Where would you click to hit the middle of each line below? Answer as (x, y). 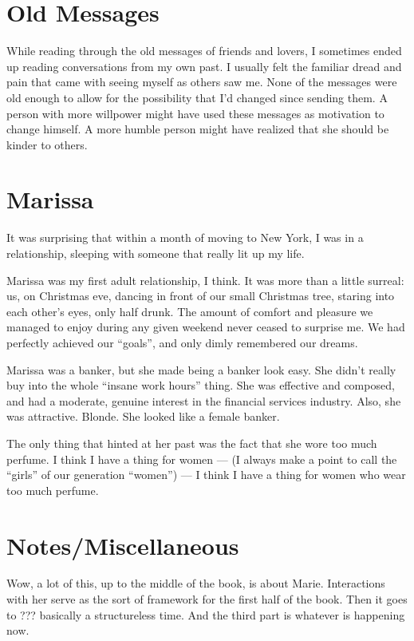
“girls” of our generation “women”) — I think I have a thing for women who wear (206, 475)
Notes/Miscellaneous (123, 545)
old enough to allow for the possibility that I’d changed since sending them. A (197, 97)
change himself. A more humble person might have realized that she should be (198, 129)
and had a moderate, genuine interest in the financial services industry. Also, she (204, 400)
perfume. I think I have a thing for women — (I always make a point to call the (202, 459)
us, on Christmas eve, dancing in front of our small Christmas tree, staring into (201, 296)
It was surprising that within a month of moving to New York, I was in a (185, 237)
